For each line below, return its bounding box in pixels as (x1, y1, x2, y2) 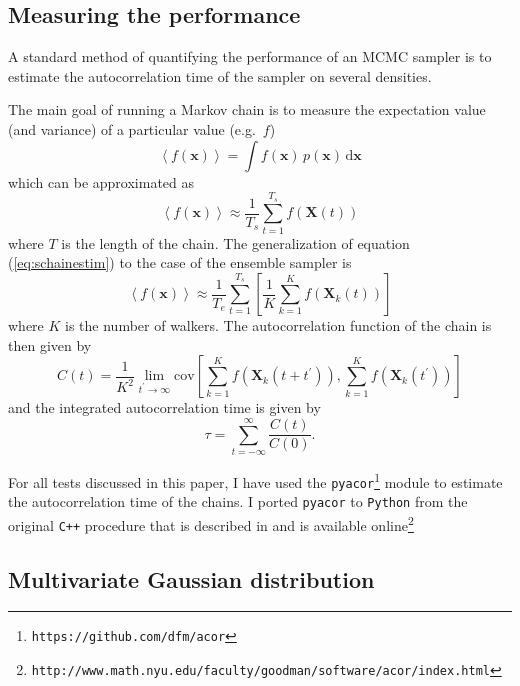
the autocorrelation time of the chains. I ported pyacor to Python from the (8, 491, 468, 512)
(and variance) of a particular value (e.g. (8, 118, 256, 139)
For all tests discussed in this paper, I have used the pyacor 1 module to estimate (8, 469, 503, 492)
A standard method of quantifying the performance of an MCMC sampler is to (8, 46, 492, 67)
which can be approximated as (8, 171, 195, 192)
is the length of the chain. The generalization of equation (61, 232, 410, 253)
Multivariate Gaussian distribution (8, 563, 375, 594)
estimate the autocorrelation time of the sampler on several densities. (8, 65, 432, 86)
